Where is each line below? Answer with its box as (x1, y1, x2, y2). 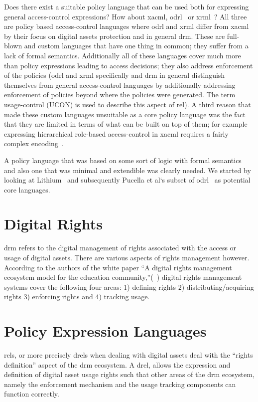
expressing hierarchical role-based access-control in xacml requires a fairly (4, 128, 229, 139)
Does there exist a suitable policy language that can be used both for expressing (4, 1, 249, 11)
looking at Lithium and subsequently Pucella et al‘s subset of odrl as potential (4, 175, 251, 185)
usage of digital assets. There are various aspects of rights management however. (4, 252, 250, 262)
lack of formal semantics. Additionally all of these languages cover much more (4, 50, 241, 60)
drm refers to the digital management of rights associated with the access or (4, 242, 237, 253)
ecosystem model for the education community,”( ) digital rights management (4, 272, 242, 282)
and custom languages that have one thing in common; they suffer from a (24, 40, 249, 51)
